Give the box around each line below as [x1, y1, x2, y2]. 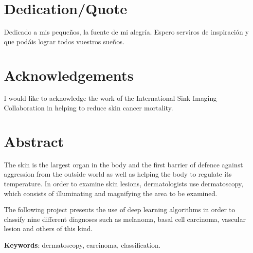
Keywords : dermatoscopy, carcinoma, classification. [4, 239, 161, 250]
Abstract [4, 131, 64, 151]
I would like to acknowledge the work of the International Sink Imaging [4, 93, 217, 103]
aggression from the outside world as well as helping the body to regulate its [4, 169, 232, 179]
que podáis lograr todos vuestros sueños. [4, 36, 125, 46]
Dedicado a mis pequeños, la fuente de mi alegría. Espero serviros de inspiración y [4, 27, 249, 37]
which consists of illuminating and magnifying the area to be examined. [4, 188, 217, 198]
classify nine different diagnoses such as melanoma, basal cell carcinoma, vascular [4, 214, 246, 224]
